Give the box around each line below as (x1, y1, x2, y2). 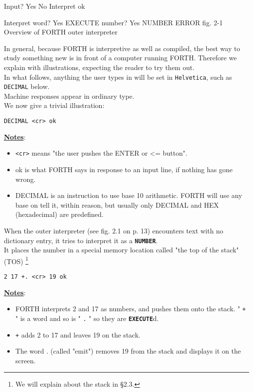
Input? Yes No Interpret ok (4, 1, 85, 11)
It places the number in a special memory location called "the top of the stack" (4, 245, 239, 255)
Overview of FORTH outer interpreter (4, 27, 118, 37)
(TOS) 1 (4, 254, 29, 266)
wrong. (15, 174, 36, 184)
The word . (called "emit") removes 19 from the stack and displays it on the (15, 346, 241, 356)
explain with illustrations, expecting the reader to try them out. (4, 62, 195, 72)
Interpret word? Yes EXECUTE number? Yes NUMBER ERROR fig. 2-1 (4, 17, 223, 27)
